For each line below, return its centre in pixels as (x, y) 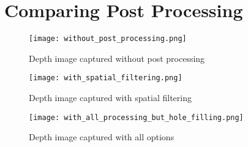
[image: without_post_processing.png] (108, 39)
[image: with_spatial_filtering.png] (106, 78)
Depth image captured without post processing (117, 58)
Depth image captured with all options (102, 137)
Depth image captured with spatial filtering (110, 98)
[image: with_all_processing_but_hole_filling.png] (136, 117)
